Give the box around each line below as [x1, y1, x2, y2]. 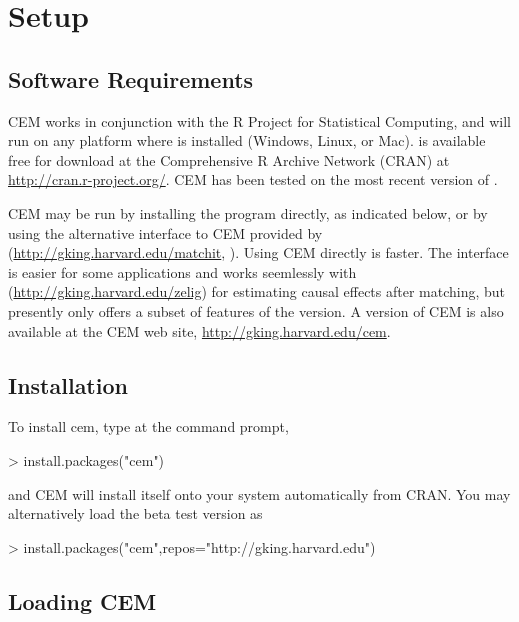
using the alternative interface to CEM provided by [8, 222, 323, 243]
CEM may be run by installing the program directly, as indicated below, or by [8, 202, 488, 223]
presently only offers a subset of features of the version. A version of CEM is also [8, 300, 504, 321]
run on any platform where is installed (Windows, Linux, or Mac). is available [8, 130, 486, 151]
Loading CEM [8, 585, 157, 616]
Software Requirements [8, 63, 254, 94]
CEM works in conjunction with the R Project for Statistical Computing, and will [8, 110, 511, 131]
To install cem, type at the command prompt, [8, 416, 289, 437]
